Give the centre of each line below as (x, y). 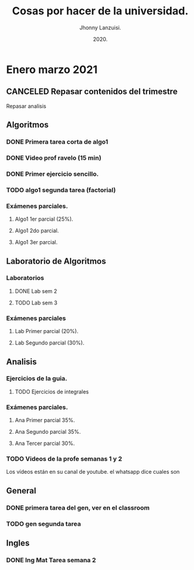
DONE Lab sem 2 (36, 291)
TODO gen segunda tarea (44, 523)
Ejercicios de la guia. (37, 379)
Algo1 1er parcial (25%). (44, 219)
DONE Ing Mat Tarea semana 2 (51, 560)
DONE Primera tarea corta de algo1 (57, 142)
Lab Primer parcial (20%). (47, 331)
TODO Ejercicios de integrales (52, 391)
